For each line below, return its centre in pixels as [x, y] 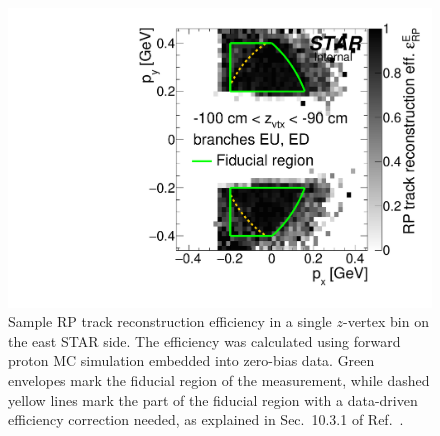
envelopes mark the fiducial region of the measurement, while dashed [219, 380]
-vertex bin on [385, 321]
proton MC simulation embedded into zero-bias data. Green [191, 360]
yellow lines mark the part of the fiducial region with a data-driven [213, 399]
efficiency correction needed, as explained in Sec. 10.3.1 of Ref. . [206, 419]
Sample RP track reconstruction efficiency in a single [170, 321]
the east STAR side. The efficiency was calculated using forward [204, 340]
